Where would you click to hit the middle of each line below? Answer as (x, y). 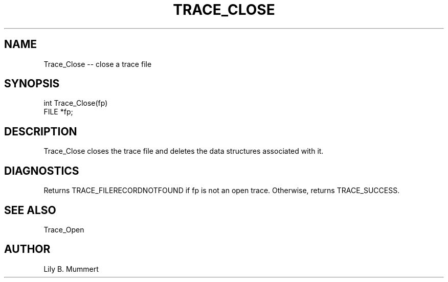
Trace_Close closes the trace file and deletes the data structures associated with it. (184, 151)
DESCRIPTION (41, 131)
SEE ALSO (30, 210)
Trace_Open (64, 229)
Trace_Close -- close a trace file (98, 64)
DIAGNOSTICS (42, 171)
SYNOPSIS (32, 84)
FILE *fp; (58, 112)
